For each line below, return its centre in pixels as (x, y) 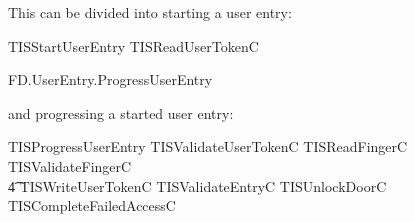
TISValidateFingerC (70, 165)
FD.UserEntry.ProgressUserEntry (110, 79)
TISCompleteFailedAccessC (92, 205)
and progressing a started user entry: (121, 112)
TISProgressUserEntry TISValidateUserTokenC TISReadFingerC (208, 146)
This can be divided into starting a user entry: (150, 12)
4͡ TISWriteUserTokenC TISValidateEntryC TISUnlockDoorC (197, 185)
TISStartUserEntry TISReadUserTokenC (133, 45)
